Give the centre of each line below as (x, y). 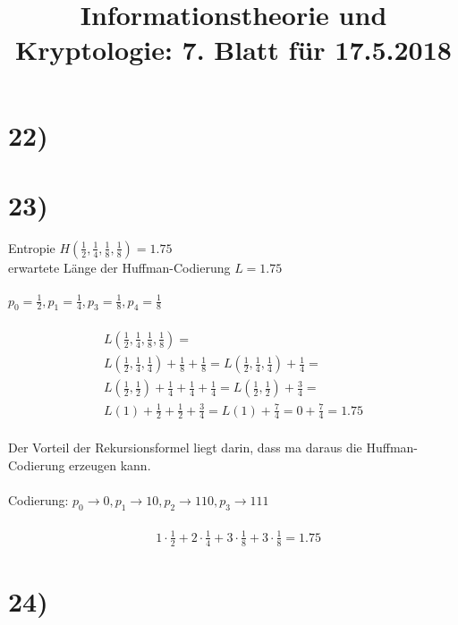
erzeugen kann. (110, 465)
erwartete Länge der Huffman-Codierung (119, 267)
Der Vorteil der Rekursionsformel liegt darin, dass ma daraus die (185, 448)
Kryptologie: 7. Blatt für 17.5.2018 (233, 50)
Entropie (32, 247)
